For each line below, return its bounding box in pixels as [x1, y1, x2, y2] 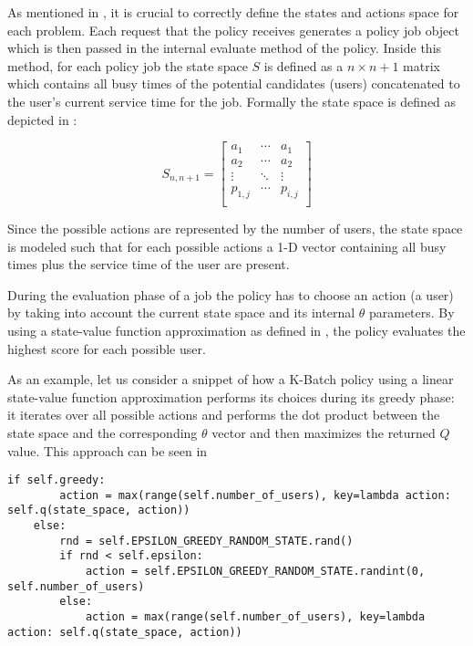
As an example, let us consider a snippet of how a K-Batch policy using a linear [7, 370, 454, 389]
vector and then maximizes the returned [211, 422, 436, 442]
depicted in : [7, 109, 77, 129]
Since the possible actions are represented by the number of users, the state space [7, 219, 463, 238]
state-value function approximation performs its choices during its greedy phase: [7, 387, 455, 406]
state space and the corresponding [7, 422, 198, 442]
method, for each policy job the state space [7, 56, 248, 75]
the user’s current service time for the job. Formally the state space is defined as [7, 91, 457, 110]
